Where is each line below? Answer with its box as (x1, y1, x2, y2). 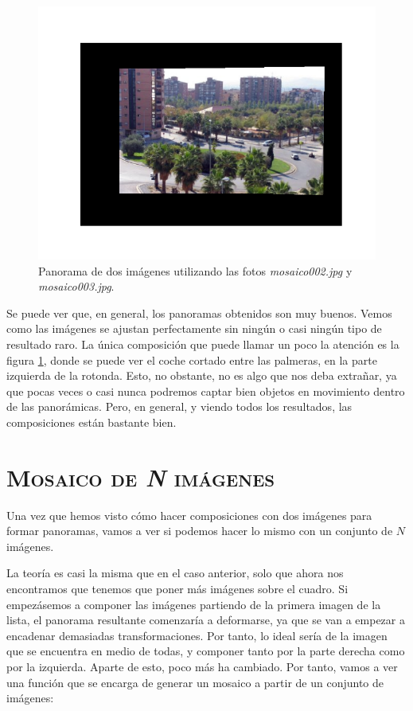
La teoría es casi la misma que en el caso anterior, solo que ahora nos (6, 565, 344, 581)
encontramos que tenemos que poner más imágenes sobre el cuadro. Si (6, 580, 349, 597)
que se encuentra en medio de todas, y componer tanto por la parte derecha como (6, 643, 405, 659)
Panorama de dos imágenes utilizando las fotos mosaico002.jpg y (38, 262, 353, 279)
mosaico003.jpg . (38, 278, 115, 295)
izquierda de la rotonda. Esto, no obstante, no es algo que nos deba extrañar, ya (6, 367, 397, 384)
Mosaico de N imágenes (6, 460, 275, 494)
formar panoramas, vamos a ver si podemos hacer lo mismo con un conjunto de (6, 522, 393, 539)
